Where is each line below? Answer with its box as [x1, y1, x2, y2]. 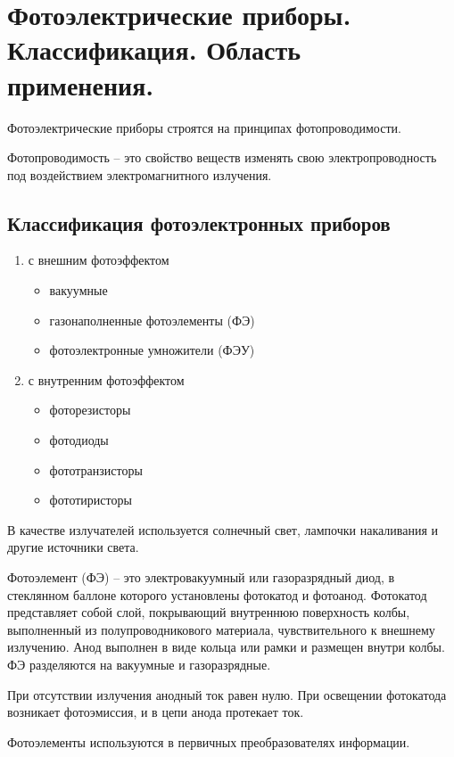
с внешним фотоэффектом [28, 251, 169, 269]
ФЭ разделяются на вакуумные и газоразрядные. [7, 654, 271, 673]
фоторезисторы [49, 400, 131, 419]
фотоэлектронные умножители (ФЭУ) [49, 341, 255, 359]
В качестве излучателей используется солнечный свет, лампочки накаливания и [7, 520, 439, 539]
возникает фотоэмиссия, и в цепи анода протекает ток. [7, 703, 304, 721]
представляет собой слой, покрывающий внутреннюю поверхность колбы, [7, 603, 410, 621]
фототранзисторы [49, 460, 143, 479]
